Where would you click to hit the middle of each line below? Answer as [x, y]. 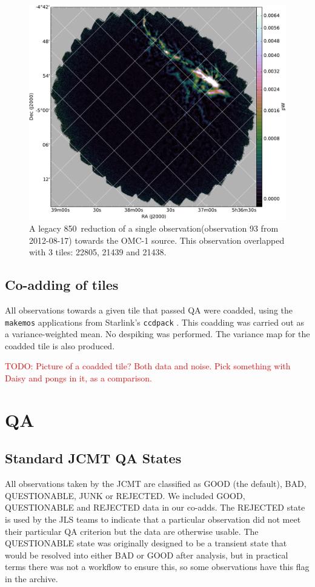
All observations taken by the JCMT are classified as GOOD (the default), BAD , [156, 484]
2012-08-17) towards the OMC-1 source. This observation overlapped [157, 240]
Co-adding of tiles [62, 285]
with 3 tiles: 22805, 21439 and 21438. [98, 252]
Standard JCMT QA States [93, 458]
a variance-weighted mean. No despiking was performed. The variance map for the [157, 334]
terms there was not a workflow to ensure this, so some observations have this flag [157, 567]
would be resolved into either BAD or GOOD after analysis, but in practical [147, 555]
